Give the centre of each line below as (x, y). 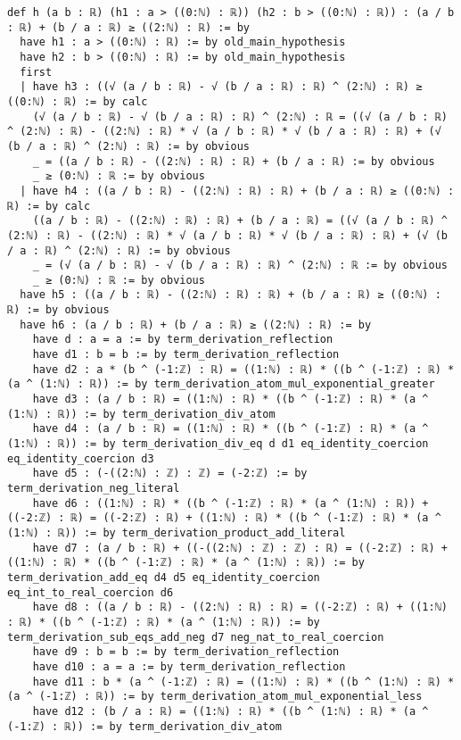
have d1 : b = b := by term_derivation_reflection (186, 355)
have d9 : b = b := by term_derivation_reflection (186, 652)
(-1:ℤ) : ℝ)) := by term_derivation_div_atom (144, 726)
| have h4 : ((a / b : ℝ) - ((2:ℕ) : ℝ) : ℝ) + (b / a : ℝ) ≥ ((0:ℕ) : (237, 191)
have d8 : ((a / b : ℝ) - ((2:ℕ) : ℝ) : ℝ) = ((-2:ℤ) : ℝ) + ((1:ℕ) (240, 607)
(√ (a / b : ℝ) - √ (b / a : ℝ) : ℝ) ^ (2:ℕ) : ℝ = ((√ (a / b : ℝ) (240, 116)
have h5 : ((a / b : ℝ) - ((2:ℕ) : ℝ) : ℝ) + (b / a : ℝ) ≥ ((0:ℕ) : (230, 295)
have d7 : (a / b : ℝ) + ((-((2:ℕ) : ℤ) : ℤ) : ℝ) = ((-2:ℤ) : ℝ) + (240, 548)
